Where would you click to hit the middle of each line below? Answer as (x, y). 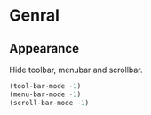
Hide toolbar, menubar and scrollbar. (76, 70)
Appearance (44, 49)
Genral (34, 16)
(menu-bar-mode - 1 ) (45, 94)
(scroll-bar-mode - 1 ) (49, 103)
